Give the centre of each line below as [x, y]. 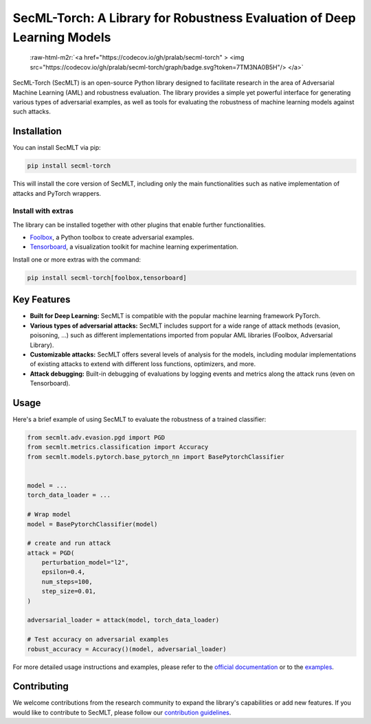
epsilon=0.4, [64, 572]
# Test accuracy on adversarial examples [98, 640]
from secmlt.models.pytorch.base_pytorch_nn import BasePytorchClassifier [156, 456]
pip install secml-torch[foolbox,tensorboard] [107, 278]
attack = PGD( [51, 553]
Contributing [41, 687]
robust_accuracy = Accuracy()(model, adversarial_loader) [127, 649]
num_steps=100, [67, 581]
